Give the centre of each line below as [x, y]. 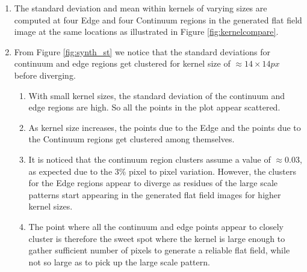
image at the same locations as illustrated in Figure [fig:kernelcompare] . [146, 32]
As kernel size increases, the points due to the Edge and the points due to [165, 127]
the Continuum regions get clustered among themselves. [132, 139]
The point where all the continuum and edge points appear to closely [156, 226]
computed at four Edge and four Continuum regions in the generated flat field [158, 20]
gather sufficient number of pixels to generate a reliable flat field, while [159, 250]
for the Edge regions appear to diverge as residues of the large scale [153, 183]
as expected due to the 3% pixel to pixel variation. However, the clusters [163, 171]
